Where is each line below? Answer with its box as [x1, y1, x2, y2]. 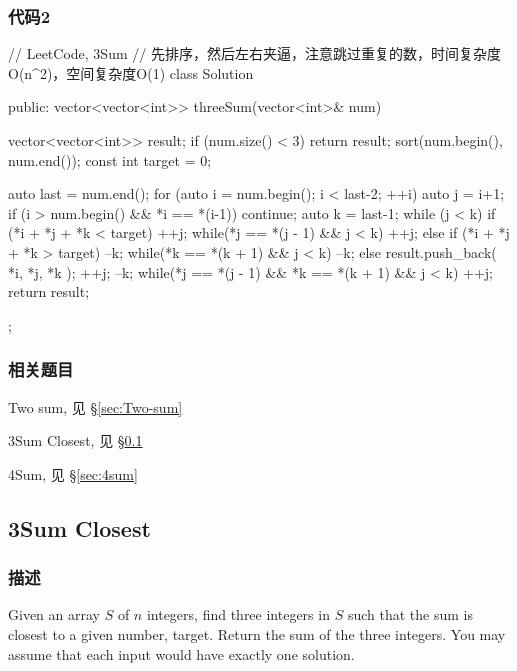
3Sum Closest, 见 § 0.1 [8, 430, 143, 451]
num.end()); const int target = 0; [8, 149, 212, 170]
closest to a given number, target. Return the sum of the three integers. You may [8, 623, 506, 644]
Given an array [8, 604, 100, 625]
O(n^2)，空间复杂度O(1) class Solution [8, 62, 254, 83]
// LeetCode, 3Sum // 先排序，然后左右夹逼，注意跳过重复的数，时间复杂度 [8, 43, 501, 64]
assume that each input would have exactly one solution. [8, 643, 355, 664]
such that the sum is [347, 604, 473, 625]
